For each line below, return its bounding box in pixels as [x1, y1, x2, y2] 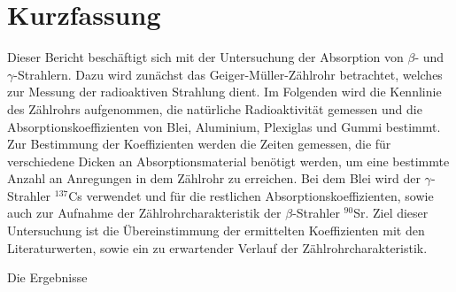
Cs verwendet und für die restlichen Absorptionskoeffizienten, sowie [68, 186, 434, 204]
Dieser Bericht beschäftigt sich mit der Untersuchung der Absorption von [7, 48, 404, 66]
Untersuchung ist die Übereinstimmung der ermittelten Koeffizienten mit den [7, 221, 425, 240]
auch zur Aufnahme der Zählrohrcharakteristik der [7, 204, 282, 222]
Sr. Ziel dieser [353, 204, 429, 222]
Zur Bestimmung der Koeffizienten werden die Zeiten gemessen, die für [7, 134, 391, 153]
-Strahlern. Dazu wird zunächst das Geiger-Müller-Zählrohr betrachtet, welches [13, 65, 443, 83]
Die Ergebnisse [7, 268, 88, 287]
